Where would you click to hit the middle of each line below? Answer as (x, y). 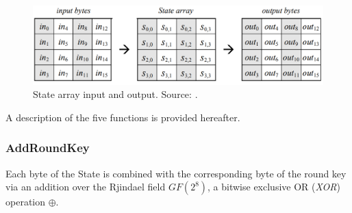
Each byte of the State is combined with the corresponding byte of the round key (176, 173)
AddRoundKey (48, 148)
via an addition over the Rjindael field (86, 187)
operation (26, 202)
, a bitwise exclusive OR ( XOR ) (274, 187)
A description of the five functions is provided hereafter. (123, 117)
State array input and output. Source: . (115, 94)
